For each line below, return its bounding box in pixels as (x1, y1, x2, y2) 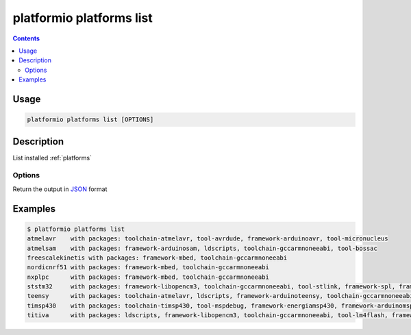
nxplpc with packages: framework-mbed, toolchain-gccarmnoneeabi (27, 273, 270, 281)
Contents (12, 34, 40, 42)
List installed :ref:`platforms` (12, 153, 92, 162)
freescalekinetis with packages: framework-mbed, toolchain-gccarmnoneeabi (27, 253, 288, 262)
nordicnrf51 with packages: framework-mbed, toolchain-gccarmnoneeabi (27, 264, 270, 271)
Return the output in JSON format (12, 185, 108, 193)
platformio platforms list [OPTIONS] (27, 116, 154, 123)
